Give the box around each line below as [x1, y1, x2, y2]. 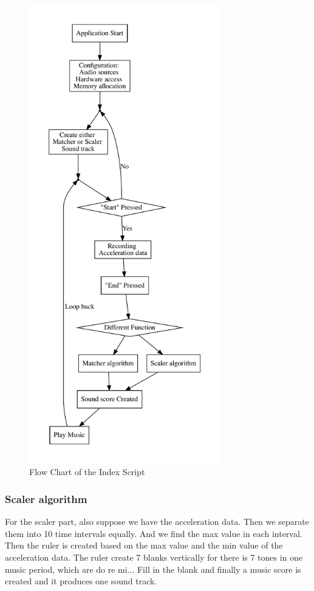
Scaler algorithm [5, 491, 87, 506]
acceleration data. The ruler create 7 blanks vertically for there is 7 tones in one [5, 551, 303, 564]
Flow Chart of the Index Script [29, 465, 145, 478]
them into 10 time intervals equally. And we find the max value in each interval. [5, 527, 302, 539]
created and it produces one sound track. [5, 575, 157, 587]
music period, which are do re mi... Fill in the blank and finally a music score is [5, 562, 301, 575]
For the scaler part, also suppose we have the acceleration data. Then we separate [5, 515, 309, 528]
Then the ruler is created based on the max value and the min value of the [5, 539, 283, 552]
